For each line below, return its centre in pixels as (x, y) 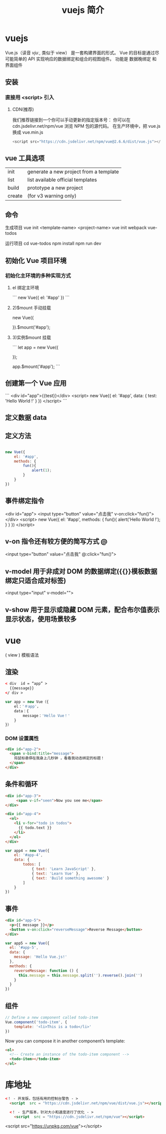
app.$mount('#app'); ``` (36, 366)
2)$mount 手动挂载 (32, 308)
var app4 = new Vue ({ (27, 850)
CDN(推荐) (23, 109)
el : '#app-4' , (28, 855)
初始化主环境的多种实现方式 (38, 276)
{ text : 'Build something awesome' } (70, 878)
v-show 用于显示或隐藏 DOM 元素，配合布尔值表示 (82, 610)
